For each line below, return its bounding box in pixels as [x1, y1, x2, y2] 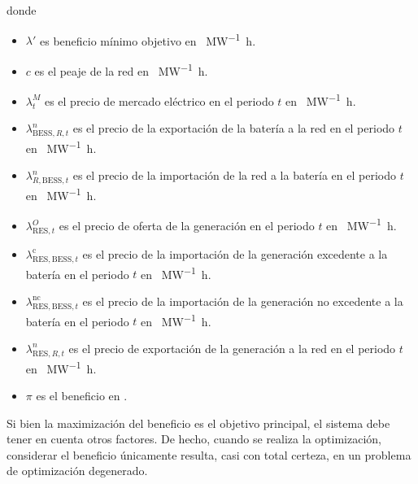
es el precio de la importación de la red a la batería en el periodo [72, 167, 396, 184]
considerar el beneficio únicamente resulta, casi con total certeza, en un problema [7, 446, 411, 463]
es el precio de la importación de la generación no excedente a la [82, 292, 403, 309]
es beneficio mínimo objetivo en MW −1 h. [39, 29, 256, 49]
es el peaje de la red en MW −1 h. [34, 59, 208, 79]
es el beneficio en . [36, 387, 128, 404]
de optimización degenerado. [7, 462, 148, 479]
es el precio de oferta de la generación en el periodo [59, 217, 315, 234]
